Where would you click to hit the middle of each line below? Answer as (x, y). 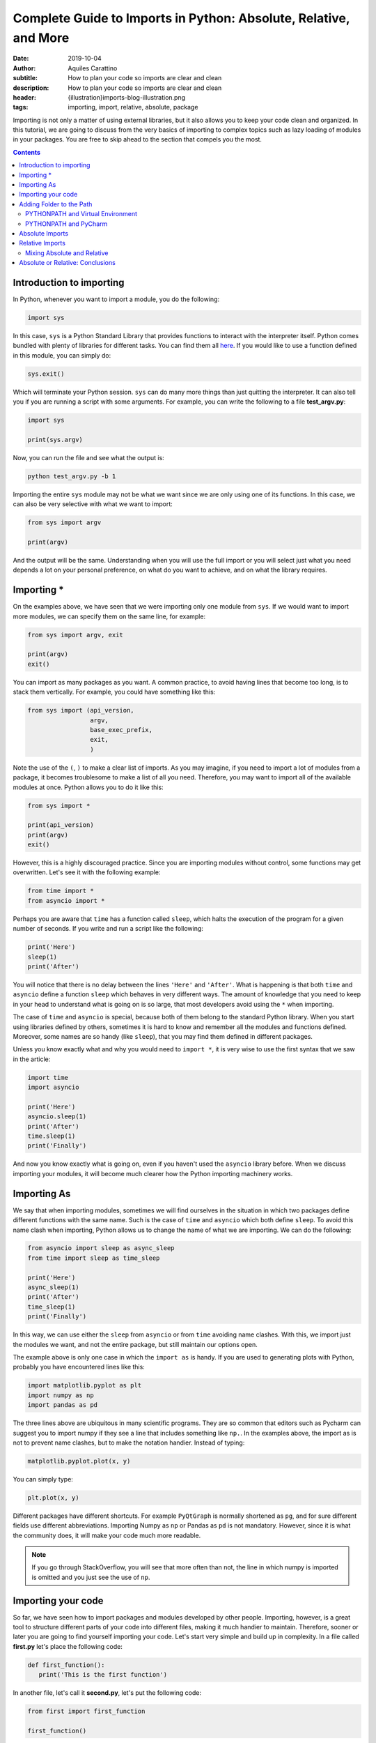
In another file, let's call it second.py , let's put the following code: (107, 1693)
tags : (21, 107)
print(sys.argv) (55, 440)
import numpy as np (61, 1395)
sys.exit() (46, 374)
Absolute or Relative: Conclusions (68, 263)
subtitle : (25, 78)
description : (31, 88)
